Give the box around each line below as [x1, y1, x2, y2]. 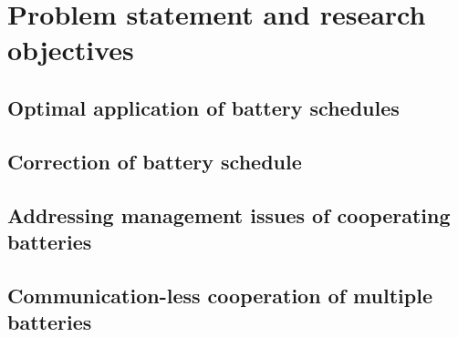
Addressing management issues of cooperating [7, 200, 451, 229]
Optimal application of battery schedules [7, 93, 400, 121]
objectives [7, 31, 134, 68]
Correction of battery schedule [7, 147, 302, 175]
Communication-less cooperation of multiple [7, 281, 432, 309]
